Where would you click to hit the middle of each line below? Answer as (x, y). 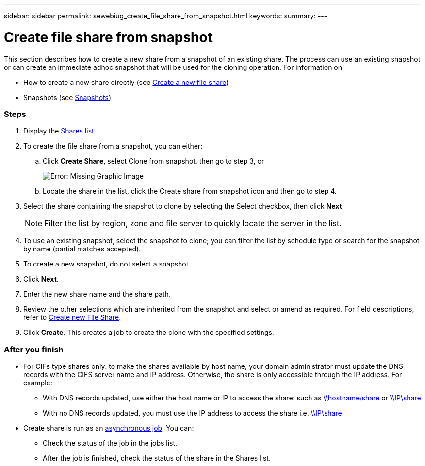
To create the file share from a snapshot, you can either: (113, 146)
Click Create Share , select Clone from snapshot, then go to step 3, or (154, 161)
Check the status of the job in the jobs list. (110, 443)
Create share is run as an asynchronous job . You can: (109, 428)
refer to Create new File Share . (72, 317)
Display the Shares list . (60, 131)
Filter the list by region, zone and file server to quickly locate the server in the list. (193, 224)
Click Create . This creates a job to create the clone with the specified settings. (149, 333)
